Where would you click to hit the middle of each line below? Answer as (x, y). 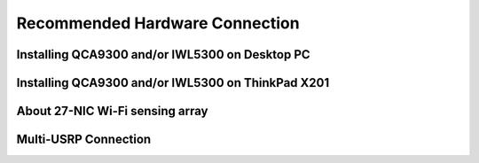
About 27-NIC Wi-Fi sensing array (112, 111)
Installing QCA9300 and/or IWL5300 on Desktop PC (163, 54)
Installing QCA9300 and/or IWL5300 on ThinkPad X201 (173, 83)
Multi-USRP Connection (84, 140)
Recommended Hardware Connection (158, 23)
